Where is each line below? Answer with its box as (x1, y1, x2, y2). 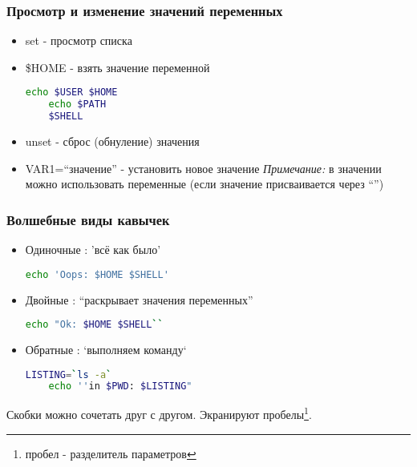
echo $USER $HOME (25, 87, 118, 99)
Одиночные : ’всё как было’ (25, 241, 161, 258)
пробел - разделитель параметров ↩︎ (25, 445, 196, 461)
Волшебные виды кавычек (6, 209, 170, 229)
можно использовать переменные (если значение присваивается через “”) (25, 175, 384, 192)
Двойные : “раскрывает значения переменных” (25, 291, 253, 308)
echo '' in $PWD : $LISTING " (48, 380, 192, 393)
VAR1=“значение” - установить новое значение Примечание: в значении (25, 159, 382, 176)
